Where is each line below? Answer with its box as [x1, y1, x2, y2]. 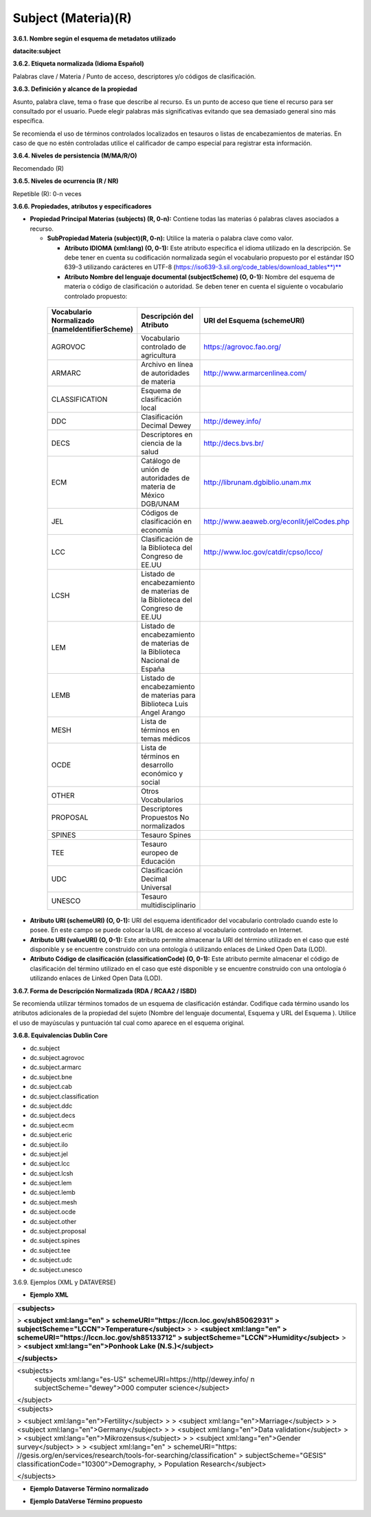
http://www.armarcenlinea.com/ [203, 368, 307, 378]
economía [141, 525, 173, 535]
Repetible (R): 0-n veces [12, 189, 82, 198]
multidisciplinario [141, 900, 196, 910]
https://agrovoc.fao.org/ [203, 341, 282, 351]
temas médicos [141, 734, 190, 743]
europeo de [141, 847, 179, 857]
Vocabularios [141, 795, 183, 805]
